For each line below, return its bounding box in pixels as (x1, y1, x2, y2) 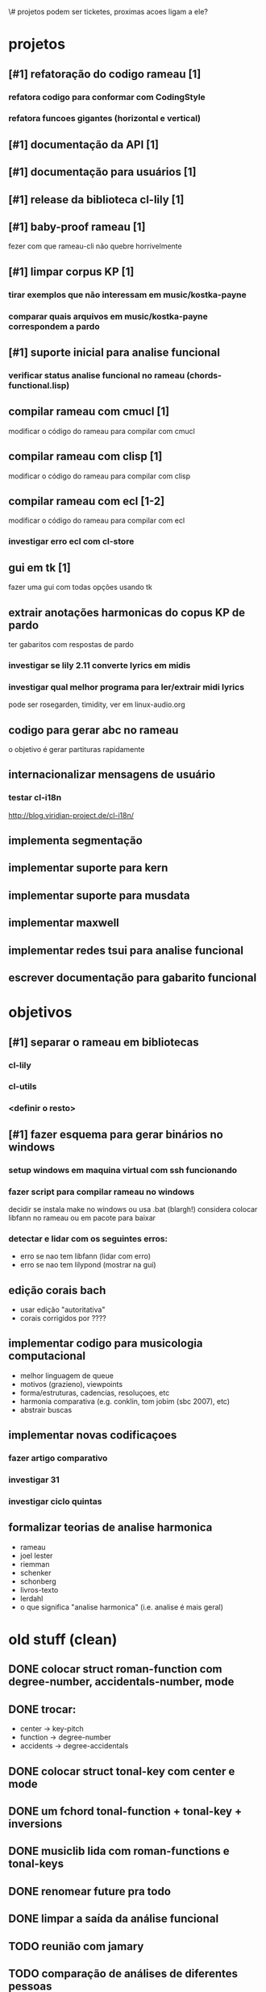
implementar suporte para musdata (8, 888, 190, 902)
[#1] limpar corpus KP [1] (8, 265, 135, 278)
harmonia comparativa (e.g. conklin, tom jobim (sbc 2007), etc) (19, 1396, 231, 1406)
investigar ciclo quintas (8, 1496, 102, 1507)
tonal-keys (8, 1857, 64, 1871)
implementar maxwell (8, 916, 119, 930)
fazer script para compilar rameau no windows (8, 1186, 195, 1197)
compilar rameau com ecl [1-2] (8, 494, 165, 507)
